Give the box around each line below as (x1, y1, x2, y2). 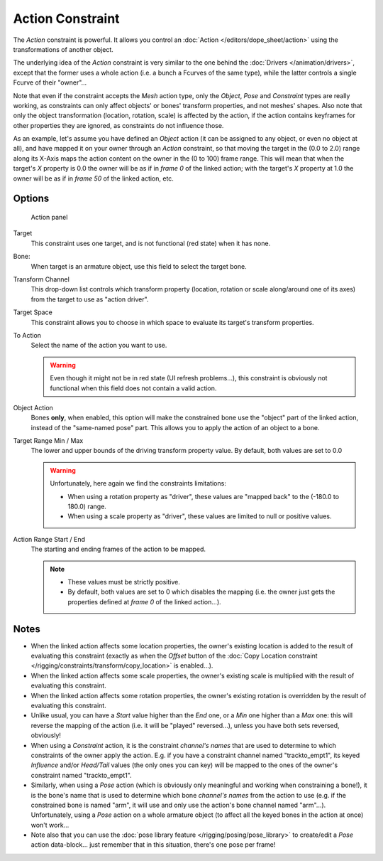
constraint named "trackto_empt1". (30, 771, 132, 779)
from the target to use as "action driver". (30, 295, 149, 304)
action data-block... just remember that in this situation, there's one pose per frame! (30, 840, 276, 849)
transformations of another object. (13, 45, 113, 53)
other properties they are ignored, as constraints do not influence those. (13, 121, 224, 129)
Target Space (13, 308, 52, 316)
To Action (13, 331, 42, 339)
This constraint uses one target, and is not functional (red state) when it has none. (30, 239, 271, 247)
